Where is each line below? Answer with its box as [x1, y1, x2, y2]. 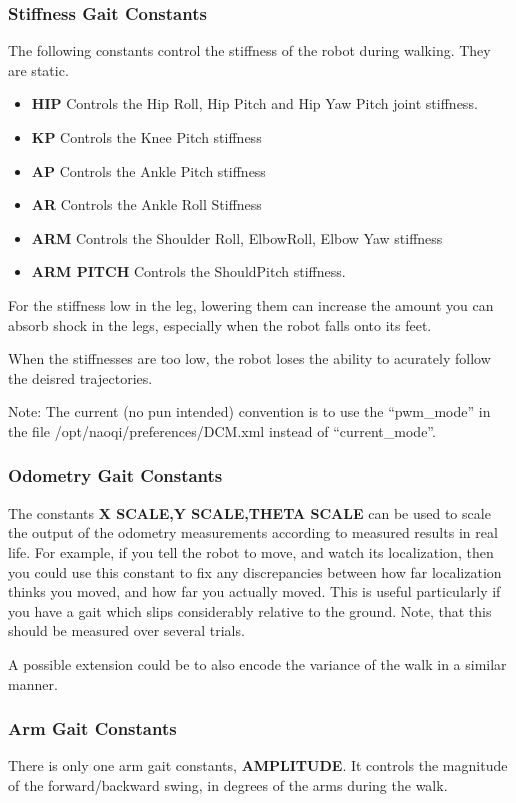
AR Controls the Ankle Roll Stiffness [31, 194, 262, 215]
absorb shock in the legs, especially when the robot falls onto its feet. [8, 314, 432, 335]
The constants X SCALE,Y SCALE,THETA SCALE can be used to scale [8, 502, 491, 523]
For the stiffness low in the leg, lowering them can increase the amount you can [8, 294, 494, 315]
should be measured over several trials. [8, 620, 245, 641]
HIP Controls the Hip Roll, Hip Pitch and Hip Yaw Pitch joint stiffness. [31, 93, 478, 114]
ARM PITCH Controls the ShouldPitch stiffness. [31, 261, 346, 282]
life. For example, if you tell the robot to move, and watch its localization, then [8, 541, 494, 562]
